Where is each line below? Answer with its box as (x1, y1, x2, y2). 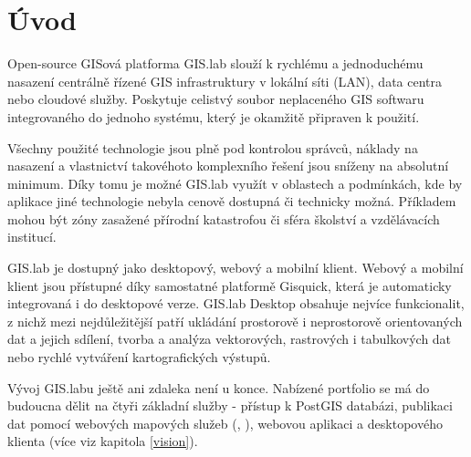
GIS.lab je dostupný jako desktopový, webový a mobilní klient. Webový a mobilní (7, 258, 464, 277)
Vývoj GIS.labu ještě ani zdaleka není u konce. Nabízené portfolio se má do (7, 378, 430, 397)
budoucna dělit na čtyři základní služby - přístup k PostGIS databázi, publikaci (7, 396, 453, 415)
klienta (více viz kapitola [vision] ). (7, 431, 198, 451)
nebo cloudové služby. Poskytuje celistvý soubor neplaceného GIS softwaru (7, 89, 424, 109)
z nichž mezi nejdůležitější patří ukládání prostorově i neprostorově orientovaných (7, 311, 463, 330)
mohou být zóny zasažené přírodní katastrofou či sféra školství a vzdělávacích (7, 209, 440, 228)
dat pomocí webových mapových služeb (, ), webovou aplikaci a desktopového (7, 413, 443, 432)
